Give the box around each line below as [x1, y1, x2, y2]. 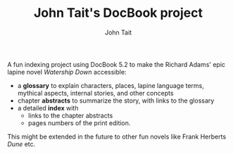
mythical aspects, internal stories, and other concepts [17, 89, 174, 97]
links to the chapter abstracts [27, 111, 113, 120]
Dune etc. [7, 139, 36, 148]
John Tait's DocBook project [34, 5, 203, 21]
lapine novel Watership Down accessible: [7, 68, 127, 76]
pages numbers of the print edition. [27, 118, 131, 127]
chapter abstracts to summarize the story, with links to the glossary [17, 96, 215, 105]
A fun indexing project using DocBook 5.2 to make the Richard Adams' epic [7, 60, 226, 68]
